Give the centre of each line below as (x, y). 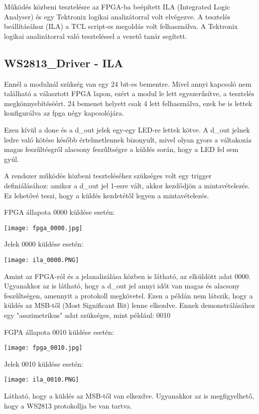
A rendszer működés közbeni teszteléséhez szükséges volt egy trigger (108, 176)
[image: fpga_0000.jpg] (43, 228)
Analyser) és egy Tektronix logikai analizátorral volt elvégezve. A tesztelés (117, 16)
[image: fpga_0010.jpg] (43, 348)
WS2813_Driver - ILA (64, 63)
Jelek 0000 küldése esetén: (44, 244)
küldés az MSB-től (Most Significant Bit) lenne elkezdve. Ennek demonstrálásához (129, 305)
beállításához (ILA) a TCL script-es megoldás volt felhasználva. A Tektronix (121, 26)
